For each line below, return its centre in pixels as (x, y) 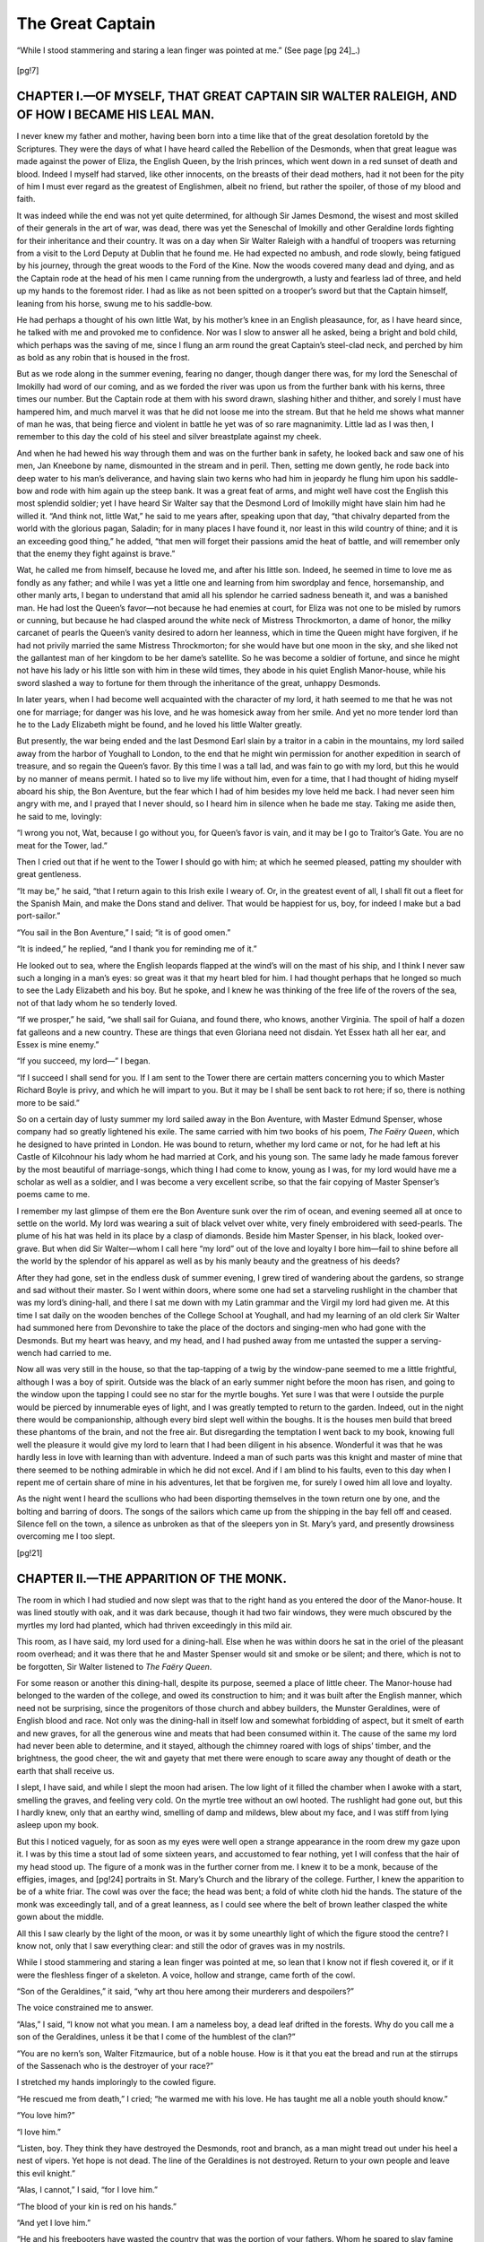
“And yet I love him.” (54, 2222)
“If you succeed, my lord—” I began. (84, 1061)
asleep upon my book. (57, 1825)
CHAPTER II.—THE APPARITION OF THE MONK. (151, 1578)
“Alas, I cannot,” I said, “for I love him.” (87, 2190)
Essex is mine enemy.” (58, 1044)
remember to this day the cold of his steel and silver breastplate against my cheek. (169, 437)
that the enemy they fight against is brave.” (96, 553)
